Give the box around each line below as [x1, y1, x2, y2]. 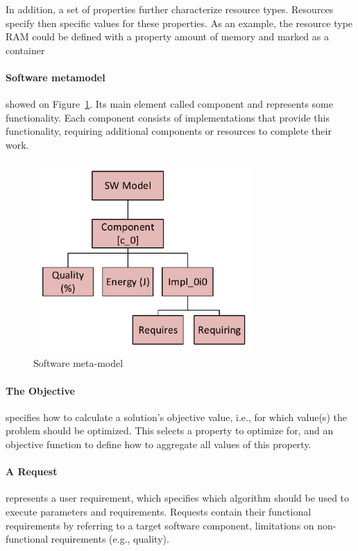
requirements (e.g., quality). [51, 532, 169, 546]
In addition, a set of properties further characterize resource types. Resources [6, 2, 334, 16]
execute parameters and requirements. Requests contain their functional [6, 504, 312, 518]
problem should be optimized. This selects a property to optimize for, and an [6, 423, 334, 438]
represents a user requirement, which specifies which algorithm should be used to [6, 491, 350, 505]
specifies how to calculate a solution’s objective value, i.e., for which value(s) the [6, 409, 347, 424]
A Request [6, 464, 58, 479]
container [6, 42, 45, 57]
